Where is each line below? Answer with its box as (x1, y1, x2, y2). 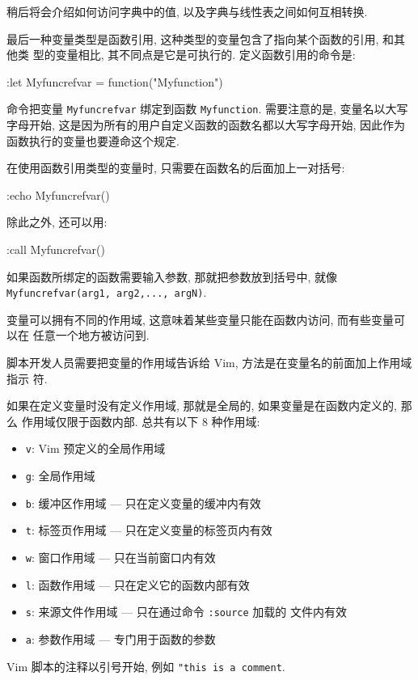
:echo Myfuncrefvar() (6, 186, 110, 203)
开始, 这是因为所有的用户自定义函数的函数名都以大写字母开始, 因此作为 (28, 116, 406, 133)
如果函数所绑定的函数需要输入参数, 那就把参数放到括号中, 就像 (6, 268, 338, 285)
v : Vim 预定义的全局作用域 (25, 440, 166, 457)
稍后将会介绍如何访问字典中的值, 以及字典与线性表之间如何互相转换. (6, 3, 368, 19)
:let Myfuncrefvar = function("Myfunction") (6, 73, 223, 90)
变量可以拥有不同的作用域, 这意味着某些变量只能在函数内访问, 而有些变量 (6, 310, 395, 327)
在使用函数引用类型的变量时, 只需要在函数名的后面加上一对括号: (6, 159, 345, 176)
